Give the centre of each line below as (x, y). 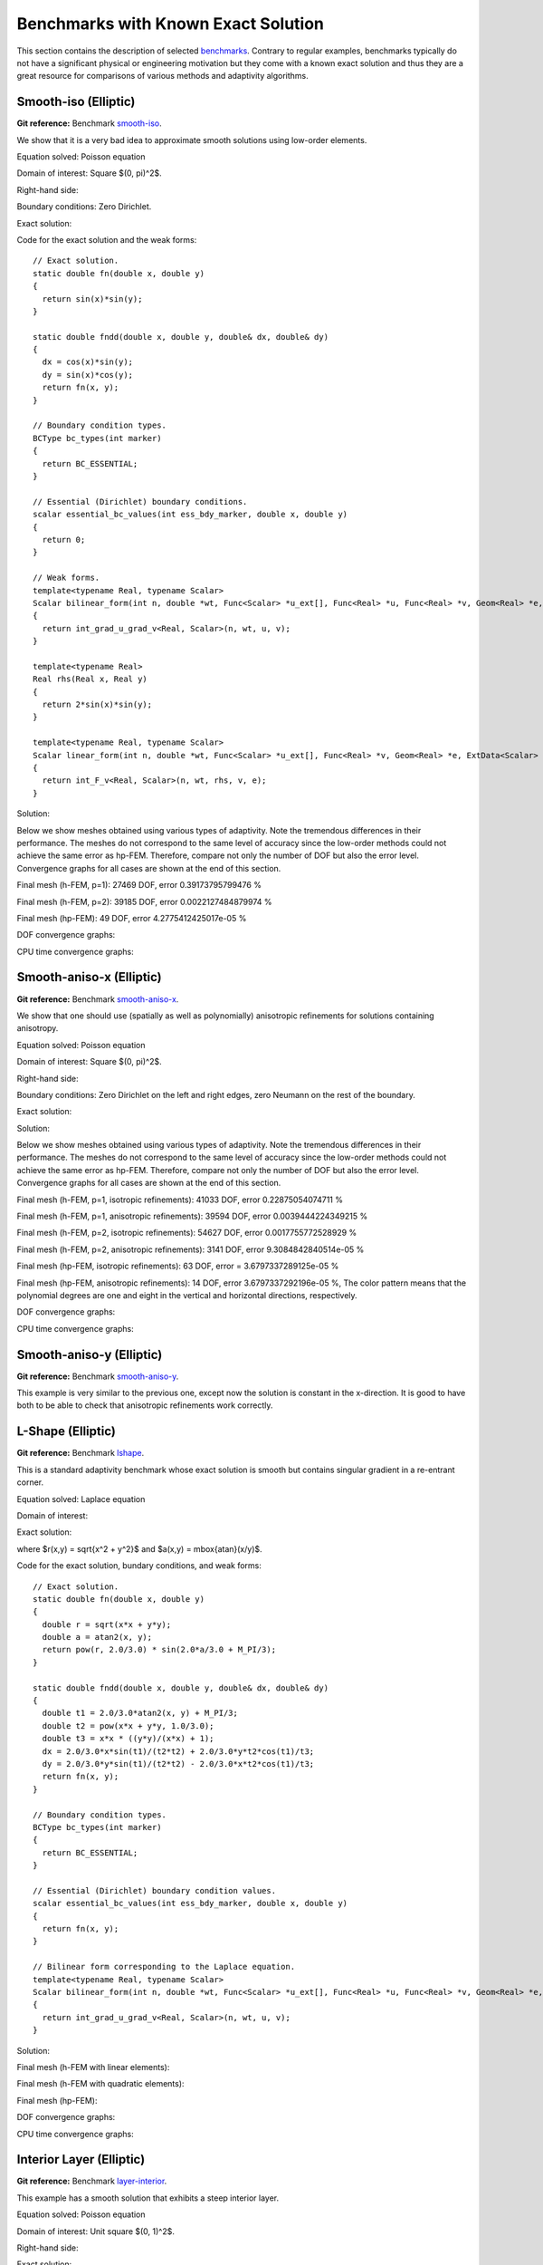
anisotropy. (38, 1028)
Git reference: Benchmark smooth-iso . (89, 123)
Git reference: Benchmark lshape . (81, 1453)
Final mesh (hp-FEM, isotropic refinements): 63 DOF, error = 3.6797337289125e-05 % (178, 1266)
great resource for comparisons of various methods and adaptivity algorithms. (163, 76)
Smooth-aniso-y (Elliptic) (90, 1354)
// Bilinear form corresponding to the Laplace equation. (164, 1967)
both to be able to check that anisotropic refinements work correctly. (145, 1405)
